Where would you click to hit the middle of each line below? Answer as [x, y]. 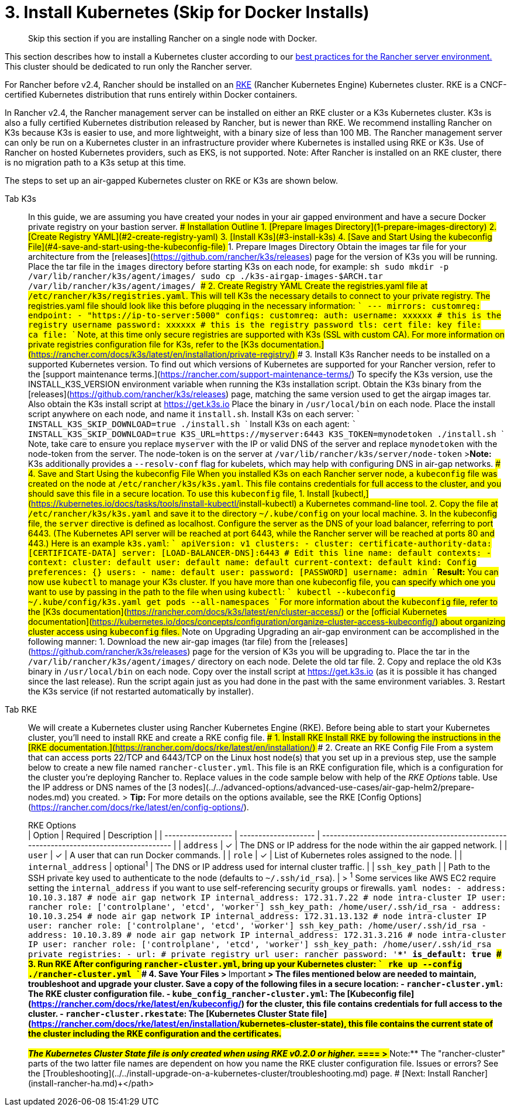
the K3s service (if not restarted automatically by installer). [141, 691]
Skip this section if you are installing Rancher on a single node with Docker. [173, 38]
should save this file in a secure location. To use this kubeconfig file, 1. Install [179, 493]
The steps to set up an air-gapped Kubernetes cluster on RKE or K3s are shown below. [171, 180]
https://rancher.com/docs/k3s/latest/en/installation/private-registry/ [162, 354]
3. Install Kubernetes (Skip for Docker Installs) [187, 12]
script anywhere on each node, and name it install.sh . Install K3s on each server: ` [195, 414]
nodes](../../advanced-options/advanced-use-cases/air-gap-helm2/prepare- [327, 787]
